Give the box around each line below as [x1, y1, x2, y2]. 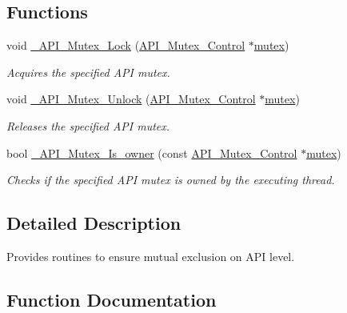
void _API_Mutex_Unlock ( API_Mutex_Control [6, 90, 256, 107]
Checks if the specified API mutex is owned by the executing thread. [6, 171, 335, 188]
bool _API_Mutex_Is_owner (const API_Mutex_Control [6, 144, 297, 161]
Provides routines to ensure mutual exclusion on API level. [6, 247, 295, 264]
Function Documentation [6, 287, 217, 311]
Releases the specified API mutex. [6, 117, 170, 134]
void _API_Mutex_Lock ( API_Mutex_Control [6, 37, 245, 54]
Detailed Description [6, 211, 181, 235]
